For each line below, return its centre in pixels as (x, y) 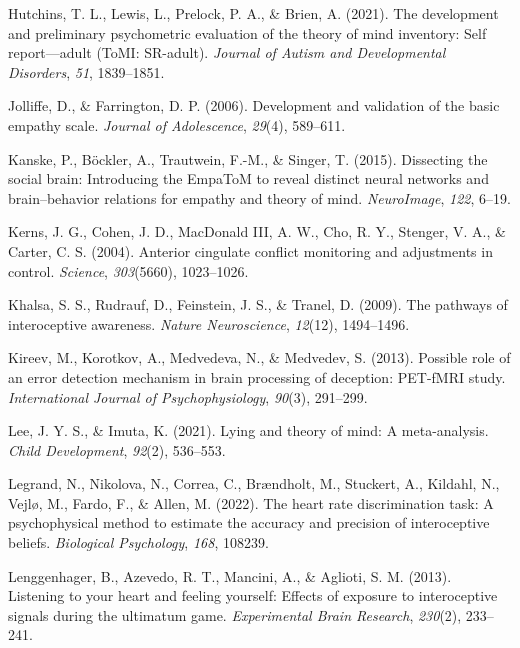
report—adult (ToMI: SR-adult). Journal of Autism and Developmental (227, 52)
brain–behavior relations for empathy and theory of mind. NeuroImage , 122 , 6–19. (259, 197)
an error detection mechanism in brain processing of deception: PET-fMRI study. (257, 376)
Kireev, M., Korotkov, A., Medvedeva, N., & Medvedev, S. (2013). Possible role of (259, 357)
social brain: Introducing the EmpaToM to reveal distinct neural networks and (248, 178)
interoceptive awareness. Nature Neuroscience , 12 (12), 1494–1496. (209, 323)
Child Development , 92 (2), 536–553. (117, 449)
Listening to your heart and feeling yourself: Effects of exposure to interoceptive (253, 595)
